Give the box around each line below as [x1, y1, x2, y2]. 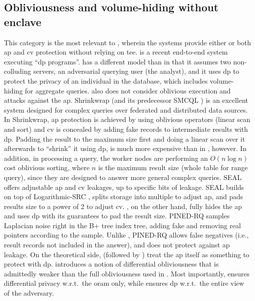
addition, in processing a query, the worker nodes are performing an [4, 152, 208, 163]
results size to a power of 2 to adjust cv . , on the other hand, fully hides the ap [4, 201, 242, 211]
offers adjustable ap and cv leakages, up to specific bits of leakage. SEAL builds [4, 181, 244, 192]
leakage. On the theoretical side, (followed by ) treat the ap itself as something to [4, 249, 250, 259]
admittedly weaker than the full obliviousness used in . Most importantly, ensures [4, 268, 250, 278]
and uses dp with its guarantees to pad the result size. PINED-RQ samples [4, 211, 230, 221]
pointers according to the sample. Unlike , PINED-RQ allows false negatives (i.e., [4, 230, 249, 240]
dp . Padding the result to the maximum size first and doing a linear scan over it [4, 133, 245, 144]
